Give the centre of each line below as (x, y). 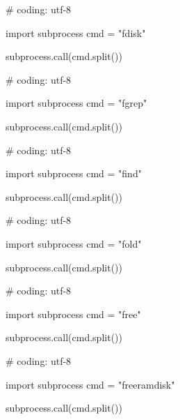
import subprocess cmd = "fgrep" (76, 103)
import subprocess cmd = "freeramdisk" (90, 384)
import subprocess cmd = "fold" (74, 243)
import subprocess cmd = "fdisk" (76, 32)
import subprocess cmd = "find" (74, 173)
